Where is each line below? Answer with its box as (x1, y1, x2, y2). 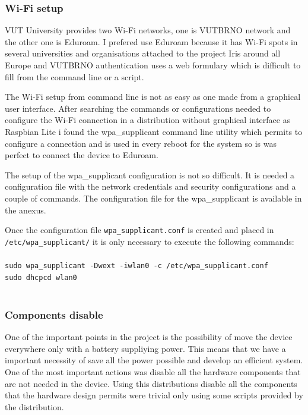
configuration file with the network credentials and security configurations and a (5, 180, 296, 193)
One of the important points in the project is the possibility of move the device (5, 331, 293, 343)
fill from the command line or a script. (5, 70, 144, 83)
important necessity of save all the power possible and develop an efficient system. (5, 354, 303, 366)
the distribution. (5, 400, 64, 413)
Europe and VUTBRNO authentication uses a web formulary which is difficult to (5, 59, 301, 71)
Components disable (5, 307, 103, 322)
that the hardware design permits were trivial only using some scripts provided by (5, 389, 303, 401)
